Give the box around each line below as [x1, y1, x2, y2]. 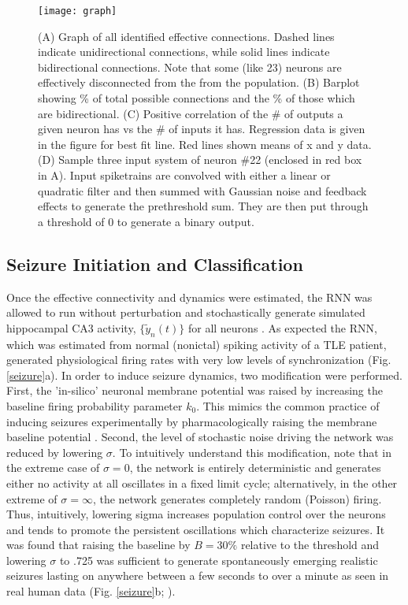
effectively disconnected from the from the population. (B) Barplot [38, 74, 360, 91]
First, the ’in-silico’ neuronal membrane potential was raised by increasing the [6, 382, 383, 399]
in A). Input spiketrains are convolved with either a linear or [38, 167, 331, 183]
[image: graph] [38, 6, 117, 17]
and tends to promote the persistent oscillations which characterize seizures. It [6, 521, 385, 537]
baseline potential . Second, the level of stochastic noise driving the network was [6, 429, 394, 445]
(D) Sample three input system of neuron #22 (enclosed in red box [38, 151, 362, 168]
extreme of [6, 490, 57, 507]
